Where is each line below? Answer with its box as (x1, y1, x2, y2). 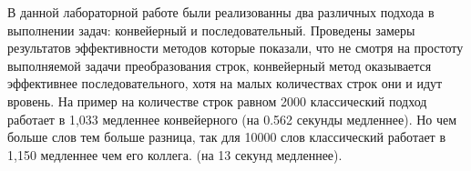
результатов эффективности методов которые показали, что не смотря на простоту (7, 38, 464, 57)
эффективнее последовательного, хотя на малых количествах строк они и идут (7, 74, 443, 93)
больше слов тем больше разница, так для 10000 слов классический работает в (7, 127, 446, 146)
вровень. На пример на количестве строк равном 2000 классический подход (7, 91, 427, 110)
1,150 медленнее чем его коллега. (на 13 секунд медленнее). (7, 145, 343, 164)
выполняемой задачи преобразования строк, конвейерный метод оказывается (7, 55, 432, 75)
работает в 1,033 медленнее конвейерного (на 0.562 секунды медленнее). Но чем (7, 109, 457, 128)
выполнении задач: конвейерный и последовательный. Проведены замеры (7, 20, 415, 39)
